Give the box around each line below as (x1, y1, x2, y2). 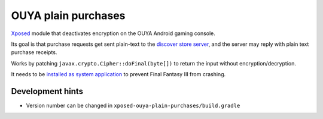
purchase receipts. (11, 49, 57, 56)
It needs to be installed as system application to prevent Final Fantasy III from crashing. (11, 71, 226, 78)
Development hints (11, 86, 84, 96)
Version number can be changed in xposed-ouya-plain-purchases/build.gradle (26, 102, 240, 109)
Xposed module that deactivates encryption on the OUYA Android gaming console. (11, 30, 215, 37)
